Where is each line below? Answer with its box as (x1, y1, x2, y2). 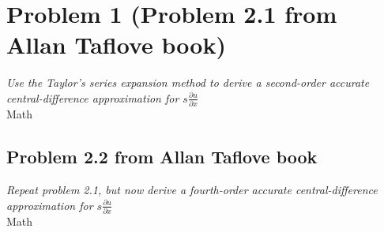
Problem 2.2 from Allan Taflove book (6, 144, 318, 169)
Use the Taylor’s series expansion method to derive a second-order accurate (6, 74, 370, 91)
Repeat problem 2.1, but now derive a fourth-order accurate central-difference (6, 181, 378, 198)
